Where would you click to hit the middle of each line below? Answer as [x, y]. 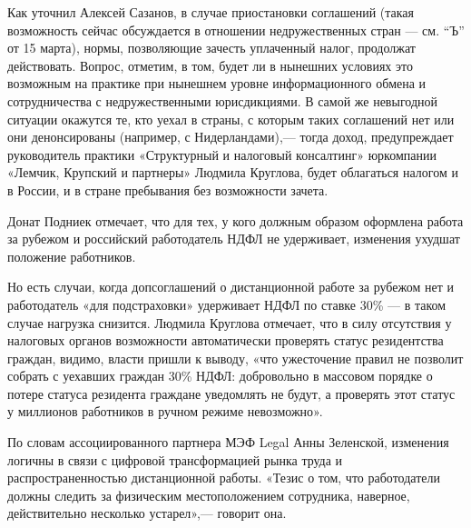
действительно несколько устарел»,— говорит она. [147, 513]
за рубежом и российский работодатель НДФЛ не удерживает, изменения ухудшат [234, 239]
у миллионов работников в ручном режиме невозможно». [165, 411]
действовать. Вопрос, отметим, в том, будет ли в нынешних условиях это [210, 65]
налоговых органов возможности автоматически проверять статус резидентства [226, 340]
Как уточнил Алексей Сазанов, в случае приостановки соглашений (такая [211, 12]
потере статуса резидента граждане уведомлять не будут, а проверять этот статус [231, 393]
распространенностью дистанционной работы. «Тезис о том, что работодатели [224, 478]
